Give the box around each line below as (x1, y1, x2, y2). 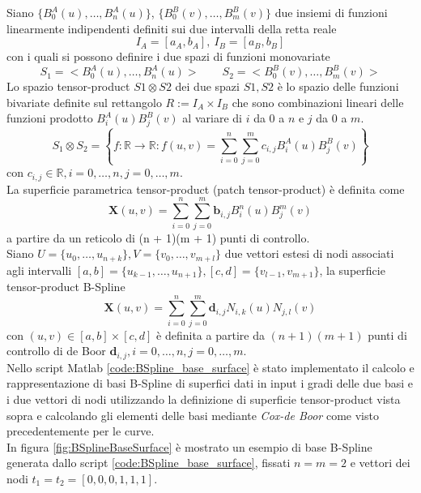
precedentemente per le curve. (6, 422, 155, 439)
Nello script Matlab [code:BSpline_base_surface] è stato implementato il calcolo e (6, 358, 415, 375)
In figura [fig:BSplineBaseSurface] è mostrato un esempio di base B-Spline (6, 438, 372, 455)
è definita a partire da (156, 326, 265, 343)
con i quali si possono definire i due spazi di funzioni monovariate (6, 48, 330, 65)
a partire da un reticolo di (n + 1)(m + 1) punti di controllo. (6, 229, 310, 246)
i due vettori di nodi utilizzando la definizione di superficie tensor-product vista (6, 390, 401, 407)
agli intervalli (6, 261, 72, 278)
